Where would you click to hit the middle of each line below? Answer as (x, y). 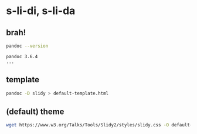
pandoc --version (27, 46)
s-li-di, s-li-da (41, 11)
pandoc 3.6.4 (22, 56)
